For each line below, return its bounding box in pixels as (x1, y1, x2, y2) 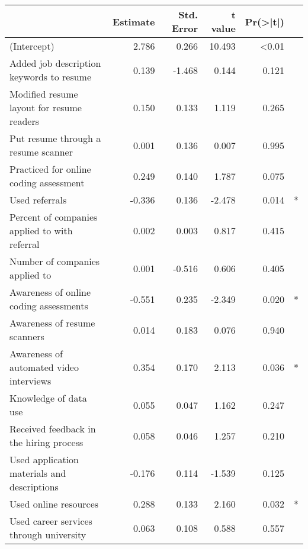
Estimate (113, 14, 155, 28)
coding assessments (9, 299, 88, 312)
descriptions (9, 480, 59, 493)
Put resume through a (9, 131, 101, 145)
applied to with (9, 224, 73, 237)
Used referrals (9, 193, 67, 206)
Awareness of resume (9, 316, 95, 330)
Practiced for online (9, 162, 91, 176)
